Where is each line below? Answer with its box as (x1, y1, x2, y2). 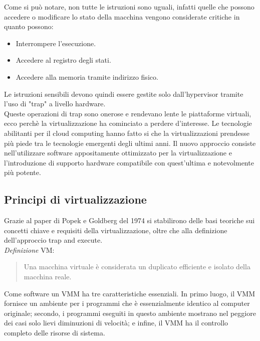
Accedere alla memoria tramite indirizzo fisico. (16, 71, 158, 82)
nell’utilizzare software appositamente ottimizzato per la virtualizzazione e (4, 147, 232, 158)
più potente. (4, 167, 41, 178)
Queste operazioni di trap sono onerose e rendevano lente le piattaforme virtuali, (4, 108, 251, 118)
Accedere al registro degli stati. (16, 55, 111, 65)
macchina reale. (24, 271, 72, 282)
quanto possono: (4, 21, 54, 32)
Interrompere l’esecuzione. (16, 38, 96, 48)
